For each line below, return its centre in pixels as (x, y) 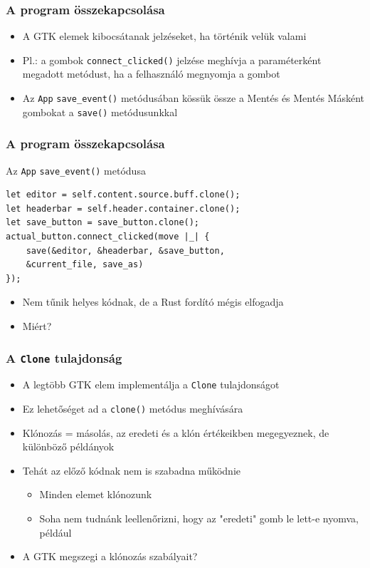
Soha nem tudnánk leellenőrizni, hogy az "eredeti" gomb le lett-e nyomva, (199, 518)
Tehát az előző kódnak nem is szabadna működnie (131, 470)
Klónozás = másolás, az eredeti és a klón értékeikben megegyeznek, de (176, 432)
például (55, 532)
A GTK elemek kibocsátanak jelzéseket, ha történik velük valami (164, 36)
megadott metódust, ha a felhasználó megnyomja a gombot (151, 74)
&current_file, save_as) (85, 265)
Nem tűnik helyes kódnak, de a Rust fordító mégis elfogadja (153, 302)
